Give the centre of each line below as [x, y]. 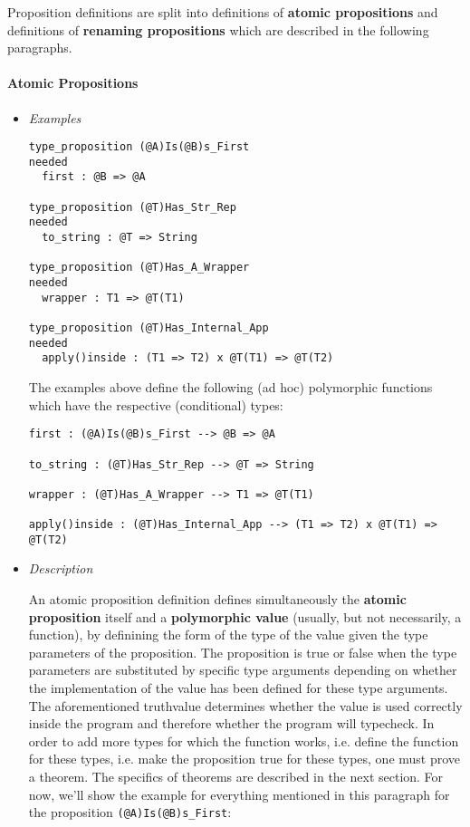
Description [61, 568]
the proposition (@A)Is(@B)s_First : [130, 812]
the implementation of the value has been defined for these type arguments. [238, 688]
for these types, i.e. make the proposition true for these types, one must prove [245, 759]
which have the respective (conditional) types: [156, 404]
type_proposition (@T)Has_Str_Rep [132, 207]
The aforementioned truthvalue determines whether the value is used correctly [245, 705]
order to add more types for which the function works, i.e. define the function [244, 740]
